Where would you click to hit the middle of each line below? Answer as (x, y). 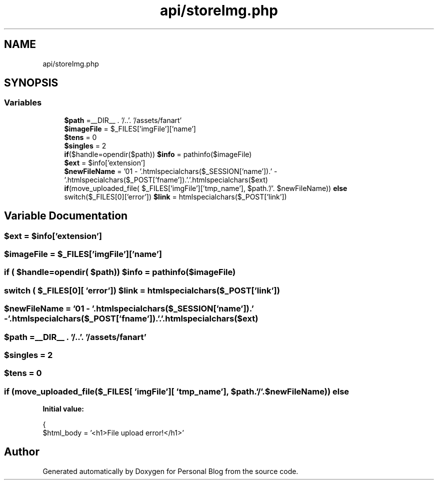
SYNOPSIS (31, 83)
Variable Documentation (66, 216)
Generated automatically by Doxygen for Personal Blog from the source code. (170, 471)
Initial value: (63, 409)
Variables (23, 103)
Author (22, 452)
